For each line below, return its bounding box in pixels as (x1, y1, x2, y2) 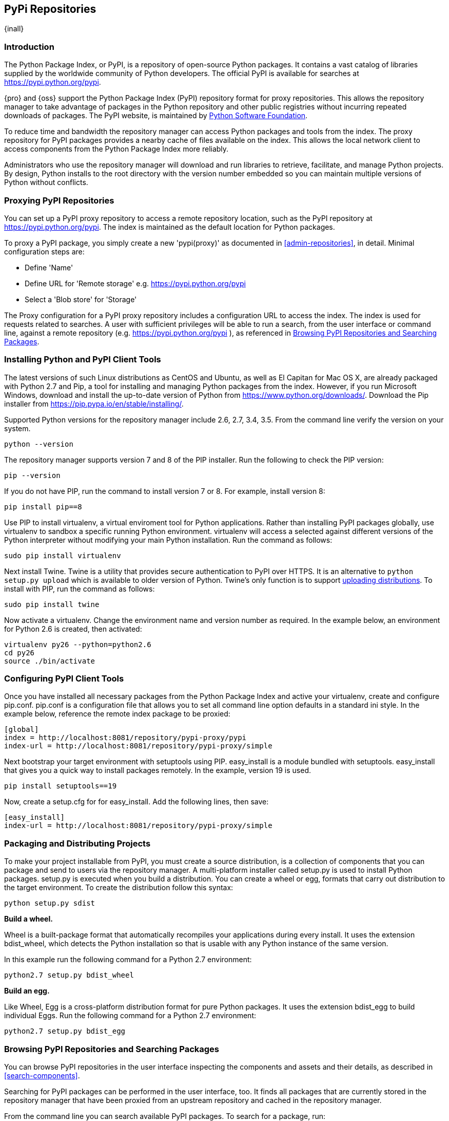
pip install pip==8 (4, 502, 82, 511)
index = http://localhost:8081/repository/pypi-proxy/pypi (4, 733, 247, 742)
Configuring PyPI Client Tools (4, 673, 124, 684)
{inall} (4, 24, 24, 33)
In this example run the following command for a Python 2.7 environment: (4, 955, 252, 964)
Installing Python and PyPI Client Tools (4, 354, 161, 365)
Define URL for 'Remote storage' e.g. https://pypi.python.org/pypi (25, 279, 246, 288)
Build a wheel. (4, 914, 53, 924)
